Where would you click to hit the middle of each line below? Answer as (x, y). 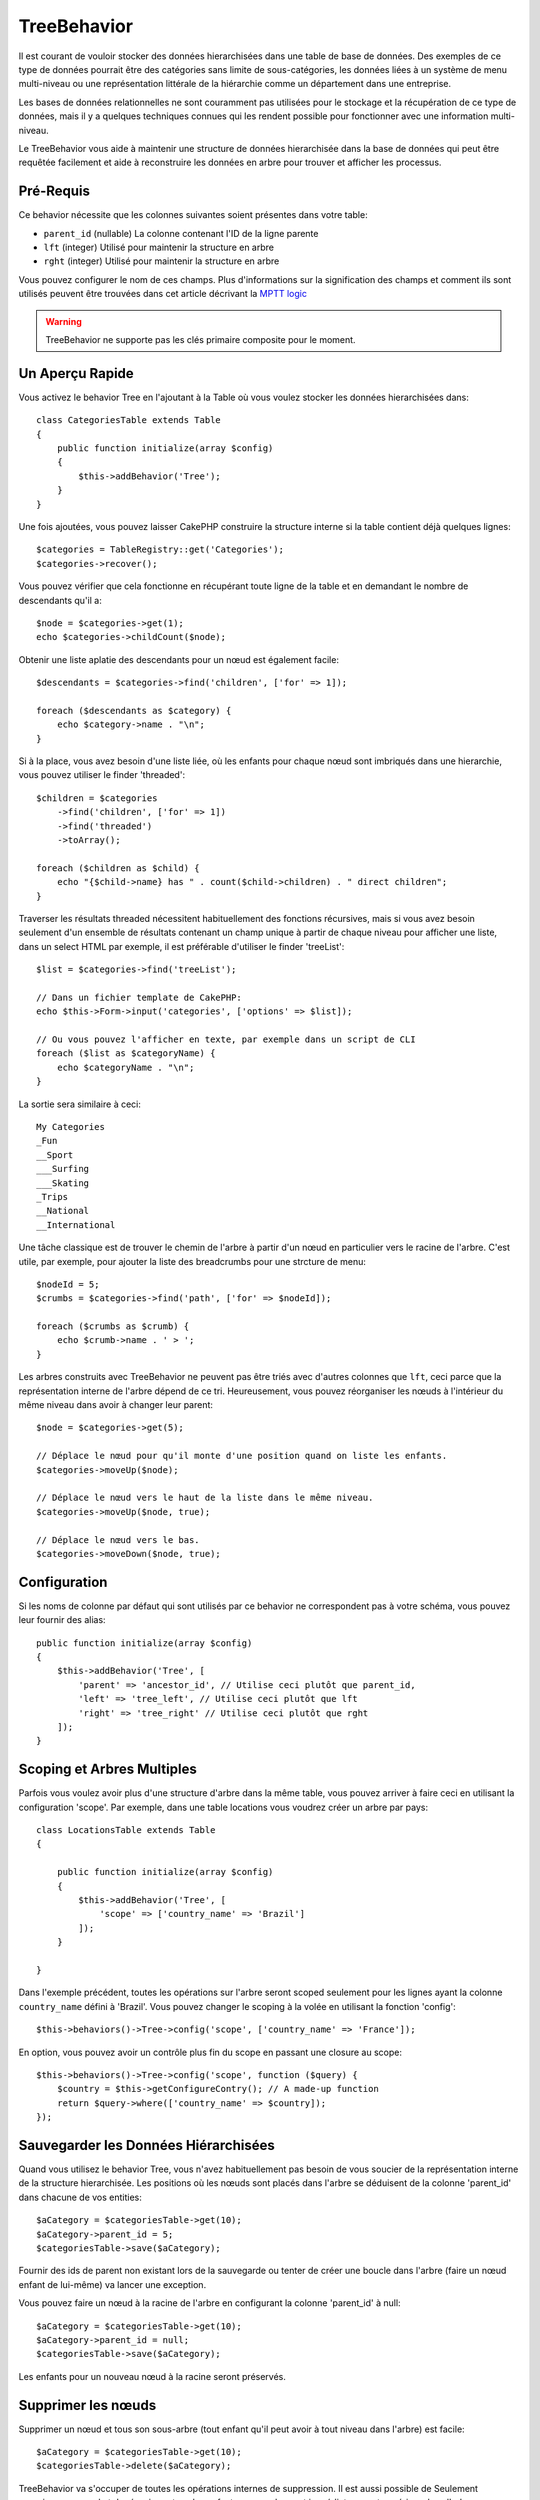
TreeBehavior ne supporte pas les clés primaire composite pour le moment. (200, 339)
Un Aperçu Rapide (76, 373)
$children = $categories (97, 798)
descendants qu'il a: (60, 600)
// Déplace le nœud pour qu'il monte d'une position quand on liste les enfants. (242, 1456)
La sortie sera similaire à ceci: (80, 1104)
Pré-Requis (54, 191)
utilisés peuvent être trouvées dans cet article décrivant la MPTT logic (162, 294)
